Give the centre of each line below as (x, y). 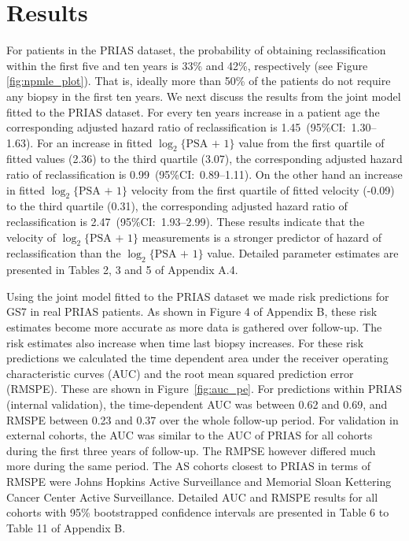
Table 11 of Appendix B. (66, 527)
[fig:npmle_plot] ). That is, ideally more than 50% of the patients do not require (199, 81)
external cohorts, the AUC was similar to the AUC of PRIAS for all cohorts (190, 435)
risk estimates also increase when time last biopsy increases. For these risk (185, 342)
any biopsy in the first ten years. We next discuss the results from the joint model (204, 96)
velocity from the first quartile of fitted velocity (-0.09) (263, 189)
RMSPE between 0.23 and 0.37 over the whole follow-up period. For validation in (203, 419)
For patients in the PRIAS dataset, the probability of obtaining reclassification (196, 50)
